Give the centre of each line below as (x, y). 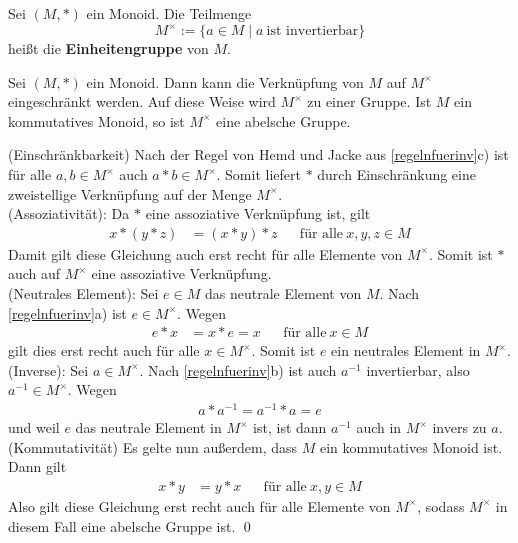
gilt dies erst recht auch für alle (104, 350)
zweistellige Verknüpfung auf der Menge (130, 193)
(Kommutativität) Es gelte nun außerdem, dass (153, 446)
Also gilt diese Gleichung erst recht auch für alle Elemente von (199, 505)
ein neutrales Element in (406, 350)
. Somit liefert (258, 174)
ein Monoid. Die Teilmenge (169, 13)
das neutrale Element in (148, 427)
